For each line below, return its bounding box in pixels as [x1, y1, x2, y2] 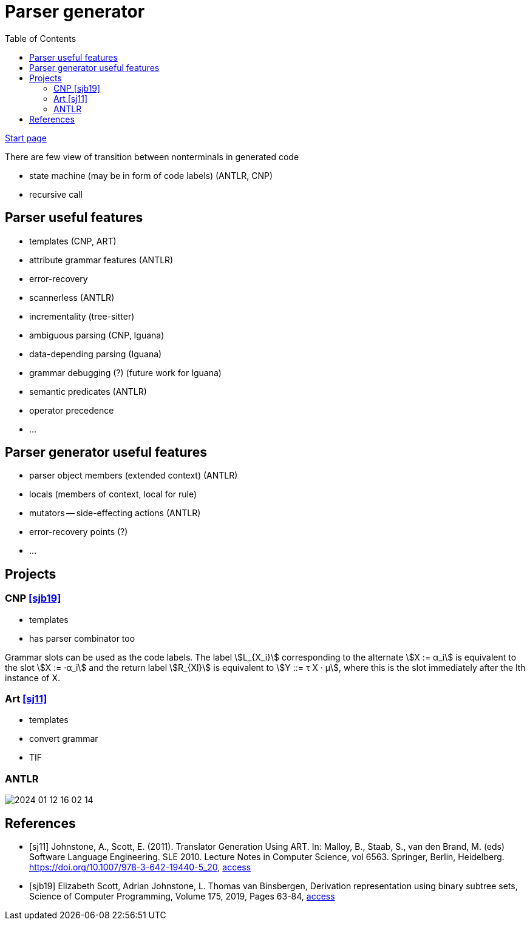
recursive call [29, 189, 83, 200]
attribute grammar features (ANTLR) [29, 254, 174, 265]
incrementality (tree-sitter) [29, 311, 135, 321]
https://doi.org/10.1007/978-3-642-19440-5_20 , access [29, 862, 251, 872]
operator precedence [29, 405, 114, 415]
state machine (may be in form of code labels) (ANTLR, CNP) [29, 170, 273, 181]
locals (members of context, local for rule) [29, 489, 197, 500]
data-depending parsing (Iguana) [29, 348, 162, 359]
